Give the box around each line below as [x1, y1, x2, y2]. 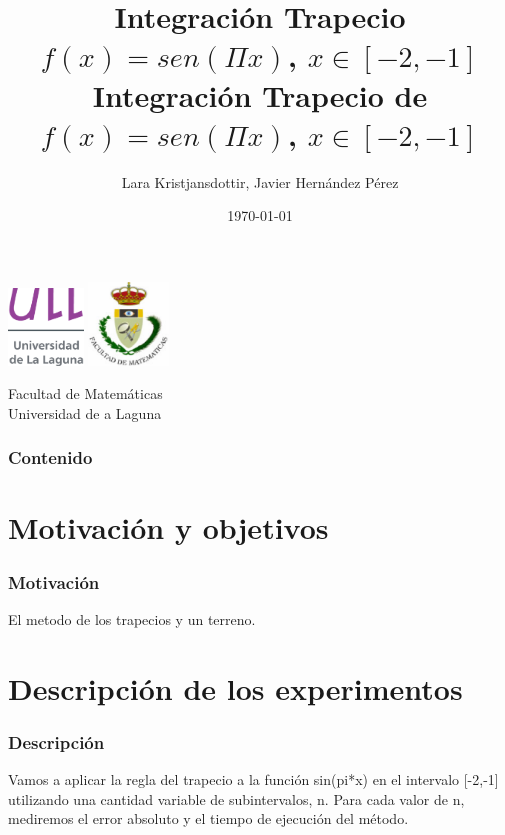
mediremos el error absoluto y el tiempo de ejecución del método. [8, 808, 409, 829]
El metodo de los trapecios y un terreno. [8, 608, 256, 629]
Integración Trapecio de [92, 74, 428, 115]
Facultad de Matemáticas [8, 383, 163, 404]
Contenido [8, 445, 93, 470]
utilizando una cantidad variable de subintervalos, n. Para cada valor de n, [8, 788, 465, 809]
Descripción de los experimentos [8, 667, 463, 708]
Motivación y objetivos [8, 507, 329, 548]
